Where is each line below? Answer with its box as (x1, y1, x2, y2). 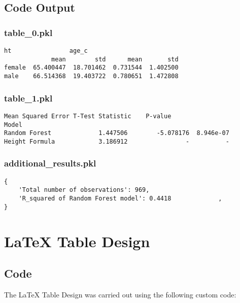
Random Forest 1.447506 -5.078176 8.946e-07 (4, 129, 229, 137)
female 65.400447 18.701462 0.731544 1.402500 (4, 64, 179, 72)
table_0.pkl (4, 26, 53, 39)
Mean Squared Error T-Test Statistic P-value (4, 112, 172, 120)
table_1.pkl (4, 91, 53, 104)
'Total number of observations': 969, (18, 186, 150, 194)
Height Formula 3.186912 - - (4, 138, 229, 145)
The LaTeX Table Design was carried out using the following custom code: (4, 289, 236, 299)
